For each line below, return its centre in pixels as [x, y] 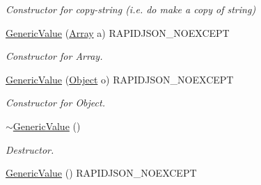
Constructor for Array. [54, 56]
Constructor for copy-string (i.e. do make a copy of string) [131, 9]
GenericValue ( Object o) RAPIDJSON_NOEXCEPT [120, 79]
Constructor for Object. [55, 103]
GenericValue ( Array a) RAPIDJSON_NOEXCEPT [118, 32]
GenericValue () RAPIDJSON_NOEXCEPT [101, 173]
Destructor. [30, 149]
